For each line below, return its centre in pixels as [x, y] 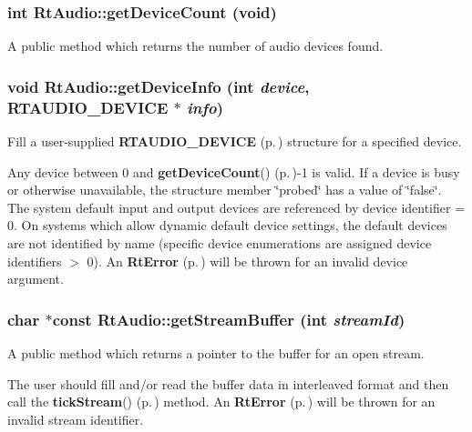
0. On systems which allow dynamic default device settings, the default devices [227, 225]
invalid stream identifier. [76, 419]
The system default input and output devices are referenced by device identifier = [236, 207]
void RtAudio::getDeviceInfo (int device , [159, 86]
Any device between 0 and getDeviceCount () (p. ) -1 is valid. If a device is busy [234, 171]
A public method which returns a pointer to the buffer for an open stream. [216, 352]
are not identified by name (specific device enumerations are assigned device [220, 242]
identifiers [35, 261]
